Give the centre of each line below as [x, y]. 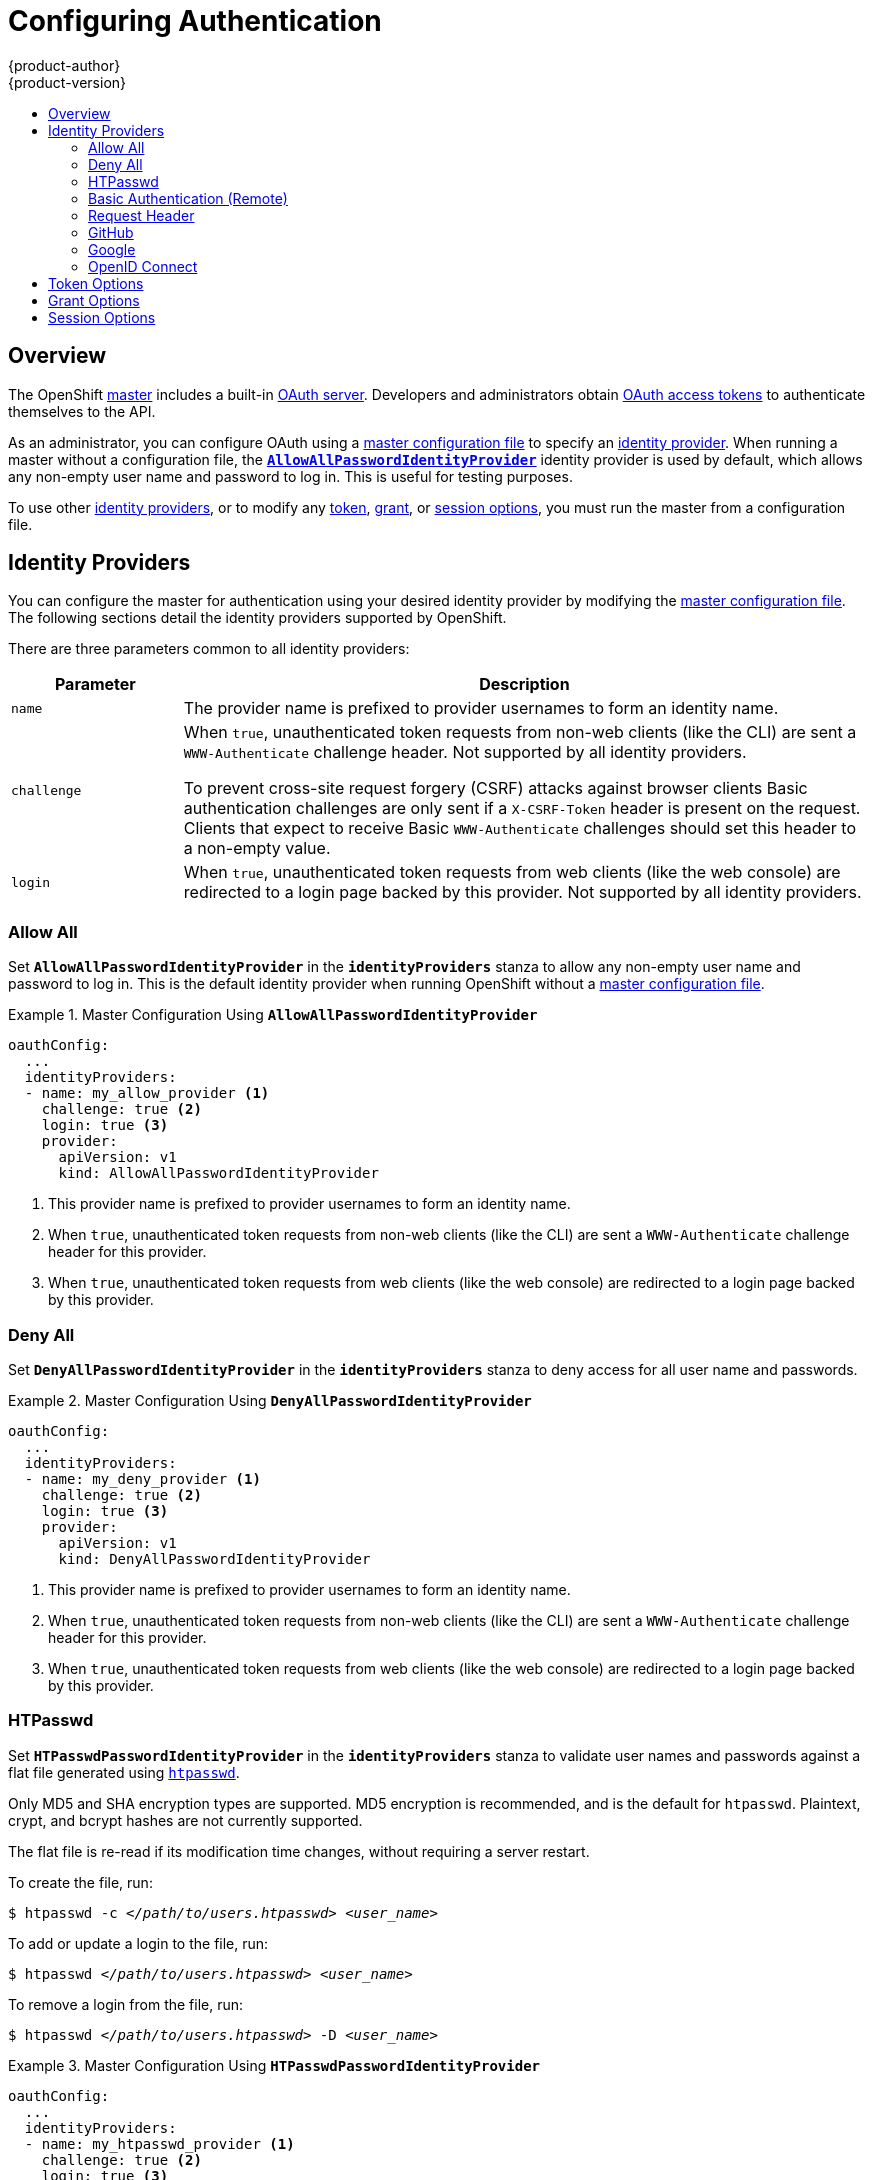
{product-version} [67, 82]
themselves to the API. [82, 411]
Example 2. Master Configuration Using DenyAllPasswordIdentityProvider [270, 1400]
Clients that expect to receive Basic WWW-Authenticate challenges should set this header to [520, 828]
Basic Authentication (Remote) [188, 198]
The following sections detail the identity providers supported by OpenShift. [257, 618]
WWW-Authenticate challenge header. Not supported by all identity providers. [465, 752]
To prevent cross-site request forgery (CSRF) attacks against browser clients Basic [495, 788]
